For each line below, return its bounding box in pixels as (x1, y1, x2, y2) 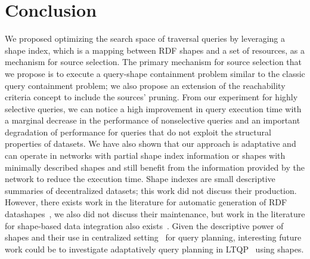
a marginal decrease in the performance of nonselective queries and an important (5, 114, 300, 127)
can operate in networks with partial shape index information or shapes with (5, 149, 286, 162)
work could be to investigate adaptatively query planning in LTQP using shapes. (5, 242, 304, 255)
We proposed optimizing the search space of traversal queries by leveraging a (5, 32, 285, 45)
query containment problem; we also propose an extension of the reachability (5, 79, 286, 91)
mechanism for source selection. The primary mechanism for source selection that (5, 55, 302, 68)
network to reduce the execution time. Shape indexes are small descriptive (5, 172, 275, 185)
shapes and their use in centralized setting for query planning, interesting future (5, 231, 302, 243)
